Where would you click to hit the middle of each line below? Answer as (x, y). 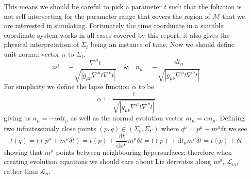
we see (238, 128)
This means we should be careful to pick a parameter (83, 6)
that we (234, 16)
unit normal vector (32, 53)
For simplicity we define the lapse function (67, 86)
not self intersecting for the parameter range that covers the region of (107, 16)
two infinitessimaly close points (50, 128)
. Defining (230, 118)
